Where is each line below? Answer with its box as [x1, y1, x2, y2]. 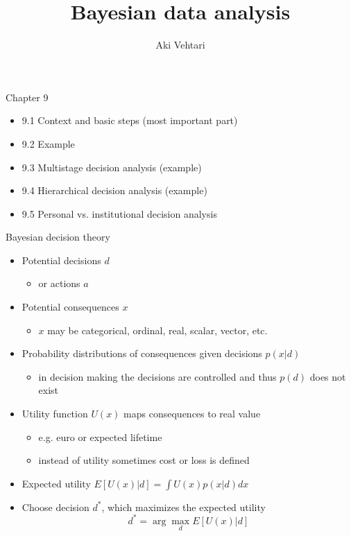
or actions [38, 276, 80, 291]
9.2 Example [22, 136, 75, 150]
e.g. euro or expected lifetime [38, 429, 162, 444]
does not [309, 369, 346, 383]
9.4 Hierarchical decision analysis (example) [22, 183, 207, 198]
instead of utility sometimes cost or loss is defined [38, 453, 250, 467]
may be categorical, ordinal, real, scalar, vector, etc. [47, 322, 268, 337]
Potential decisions [22, 252, 101, 267]
